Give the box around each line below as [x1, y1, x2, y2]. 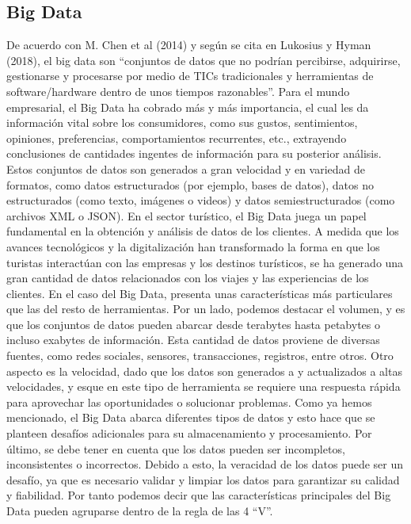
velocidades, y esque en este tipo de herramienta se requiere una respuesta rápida [6, 378, 401, 395]
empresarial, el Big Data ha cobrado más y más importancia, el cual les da [6, 98, 369, 115]
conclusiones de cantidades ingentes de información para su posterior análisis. [6, 145, 382, 162]
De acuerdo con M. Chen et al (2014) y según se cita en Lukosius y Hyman [6, 36, 371, 53]
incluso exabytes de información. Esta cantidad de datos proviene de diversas [6, 331, 380, 348]
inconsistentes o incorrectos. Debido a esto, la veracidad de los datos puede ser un [6, 456, 404, 472]
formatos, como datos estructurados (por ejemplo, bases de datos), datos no [6, 176, 374, 193]
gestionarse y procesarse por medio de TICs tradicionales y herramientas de [6, 67, 374, 84]
